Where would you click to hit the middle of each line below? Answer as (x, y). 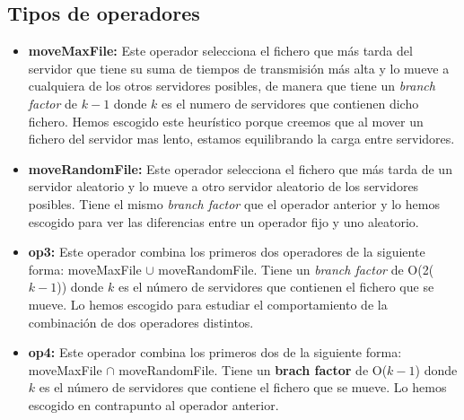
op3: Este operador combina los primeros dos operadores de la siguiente (227, 252)
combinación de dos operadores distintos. (141, 322)
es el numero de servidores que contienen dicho (290, 103)
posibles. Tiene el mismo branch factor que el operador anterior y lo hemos (234, 203)
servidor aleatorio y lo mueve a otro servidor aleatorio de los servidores (223, 186)
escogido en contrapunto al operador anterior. (153, 404)
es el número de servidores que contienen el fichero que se (276, 287)
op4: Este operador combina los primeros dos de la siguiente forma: (215, 352)
